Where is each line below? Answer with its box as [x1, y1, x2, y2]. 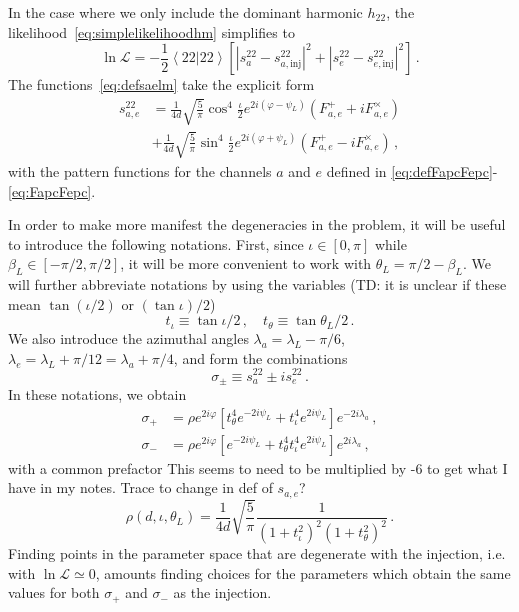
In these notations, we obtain [8, 384, 187, 405]
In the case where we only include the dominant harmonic [8, 2, 363, 22]
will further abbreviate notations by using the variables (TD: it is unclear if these [8, 274, 507, 295]
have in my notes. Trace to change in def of [8, 477, 273, 498]
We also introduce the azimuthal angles [8, 328, 249, 349]
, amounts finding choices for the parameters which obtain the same [95, 562, 511, 583]
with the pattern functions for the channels [8, 160, 272, 181]
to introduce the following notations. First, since [8, 233, 304, 254]
